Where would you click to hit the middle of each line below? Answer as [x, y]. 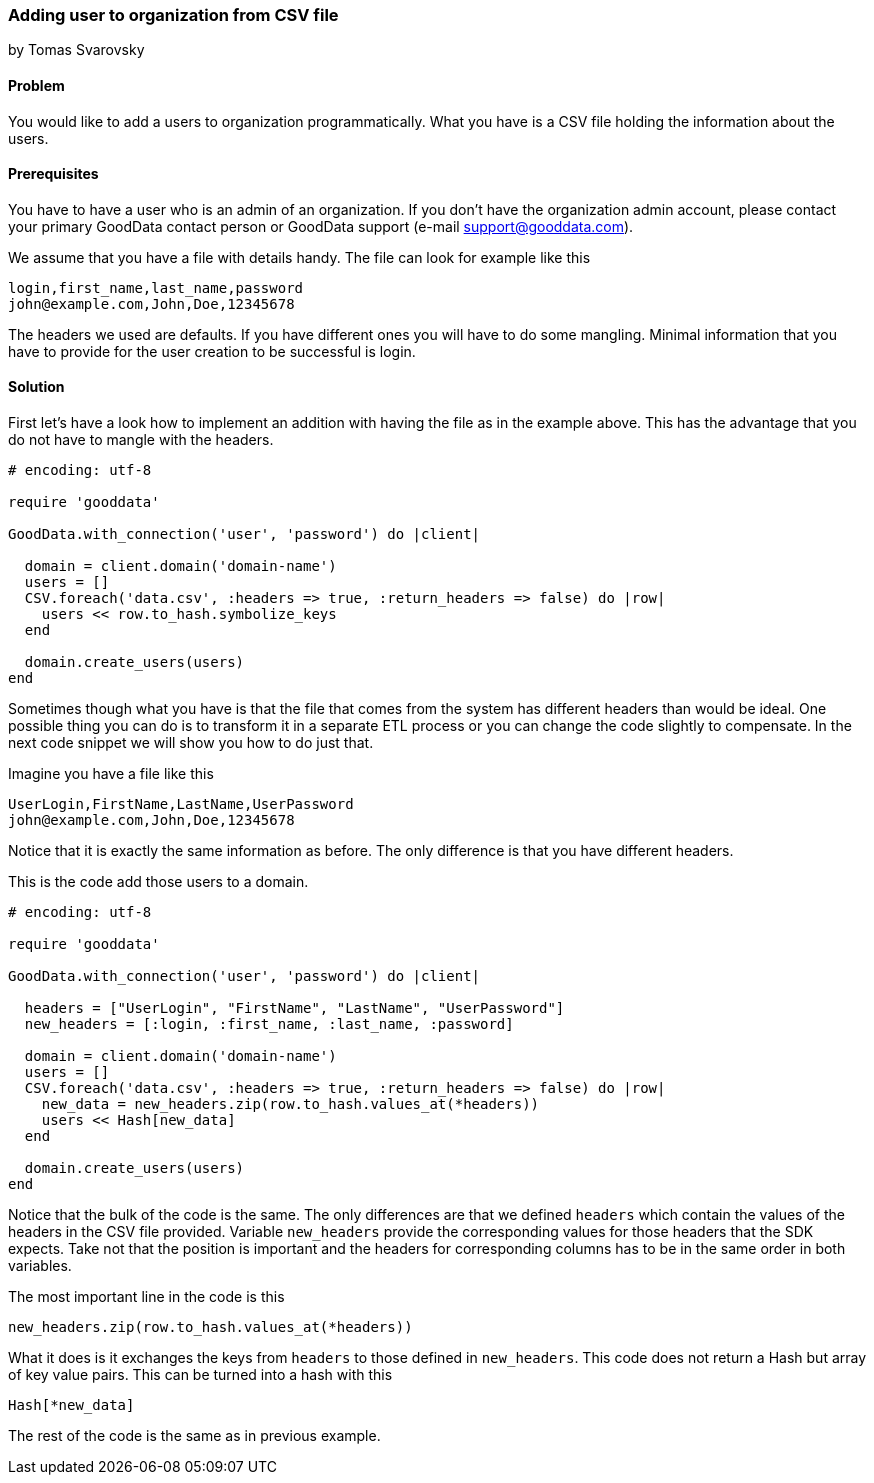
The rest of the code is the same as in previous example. [194, 1436]
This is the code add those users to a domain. [158, 882]
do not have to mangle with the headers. [141, 440]
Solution [36, 387]
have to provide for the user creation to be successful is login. [212, 351]
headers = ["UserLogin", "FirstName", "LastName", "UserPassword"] [294, 1008]
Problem [36, 85]
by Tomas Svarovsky [76, 50]
